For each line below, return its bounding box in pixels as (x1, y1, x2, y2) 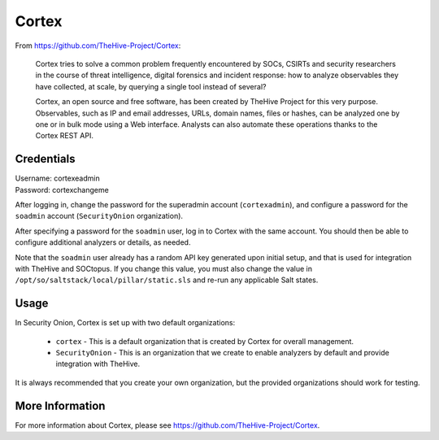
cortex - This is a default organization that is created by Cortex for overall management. (55, 336, 354, 346)
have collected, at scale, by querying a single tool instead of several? (35, 81, 267, 91)
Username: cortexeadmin (15, 173, 101, 183)
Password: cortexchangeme (15, 185, 109, 194)
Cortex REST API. (35, 131, 93, 141)
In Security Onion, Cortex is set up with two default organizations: (15, 318, 236, 328)
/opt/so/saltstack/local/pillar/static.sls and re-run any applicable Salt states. (15, 275, 319, 285)
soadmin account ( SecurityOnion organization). (15, 211, 183, 221)
